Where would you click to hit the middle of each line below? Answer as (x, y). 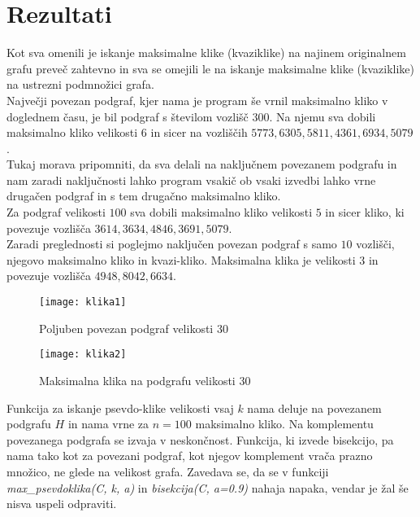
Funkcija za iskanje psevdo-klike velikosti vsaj (120, 407)
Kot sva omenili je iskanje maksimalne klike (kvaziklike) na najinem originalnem (206, 53)
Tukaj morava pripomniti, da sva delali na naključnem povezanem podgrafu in (202, 164)
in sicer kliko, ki (365, 212)
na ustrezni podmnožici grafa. (80, 84)
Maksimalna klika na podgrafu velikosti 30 (145, 380)
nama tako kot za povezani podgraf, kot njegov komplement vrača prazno (190, 456)
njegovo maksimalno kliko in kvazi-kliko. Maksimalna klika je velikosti (181, 259)
